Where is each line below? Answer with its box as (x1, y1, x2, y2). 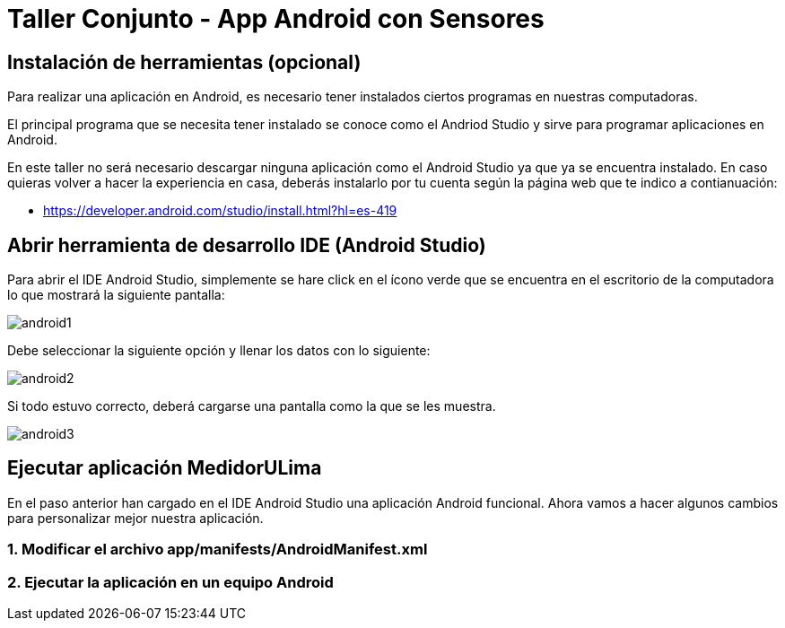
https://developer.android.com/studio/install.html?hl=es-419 (43, 203, 397, 219)
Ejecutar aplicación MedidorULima (7, 457, 322, 480)
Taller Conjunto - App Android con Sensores (7, 4, 545, 34)
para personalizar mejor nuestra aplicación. (7, 510, 264, 526)
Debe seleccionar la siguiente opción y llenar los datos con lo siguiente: (7, 343, 431, 359)
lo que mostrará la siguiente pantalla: (7, 287, 225, 303)
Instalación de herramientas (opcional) (7, 50, 362, 74)
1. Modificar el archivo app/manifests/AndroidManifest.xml (7, 540, 428, 559)
